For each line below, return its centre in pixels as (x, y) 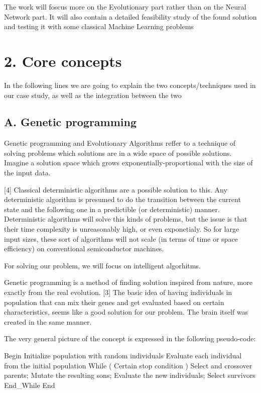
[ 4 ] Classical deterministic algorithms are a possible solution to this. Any (116, 189)
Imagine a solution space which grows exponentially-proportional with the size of (128, 163)
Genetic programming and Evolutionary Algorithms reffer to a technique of (120, 143)
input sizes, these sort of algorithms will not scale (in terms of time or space (121, 238)
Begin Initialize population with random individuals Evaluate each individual (123, 355)
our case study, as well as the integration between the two (93, 95)
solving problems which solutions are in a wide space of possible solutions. (118, 153)
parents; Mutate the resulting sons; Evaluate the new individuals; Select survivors (130, 375)
